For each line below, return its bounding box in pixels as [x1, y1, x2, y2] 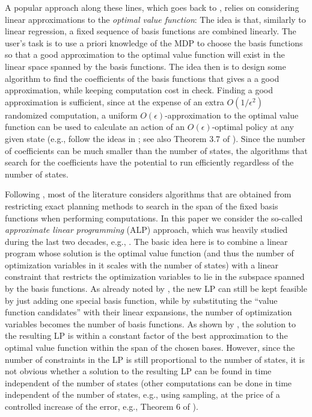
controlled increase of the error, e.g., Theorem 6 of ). [5, 400, 198, 412]
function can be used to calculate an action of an [5, 120, 185, 133]
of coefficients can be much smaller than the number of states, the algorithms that [5, 144, 308, 156]
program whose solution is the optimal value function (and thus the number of [5, 247, 294, 259]
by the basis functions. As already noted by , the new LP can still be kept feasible [5, 282, 307, 295]
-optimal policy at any [212, 120, 294, 133]
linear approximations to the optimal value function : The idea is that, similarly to [5, 13, 306, 25]
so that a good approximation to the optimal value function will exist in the [5, 48, 285, 61]
